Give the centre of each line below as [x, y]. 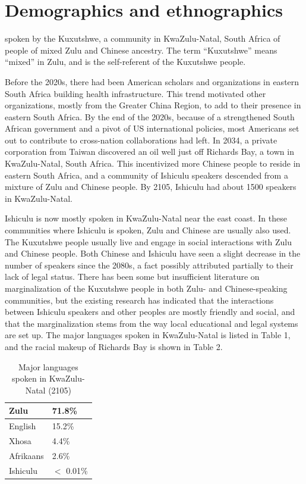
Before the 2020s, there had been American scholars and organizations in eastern [152, 81]
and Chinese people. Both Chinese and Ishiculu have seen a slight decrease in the [153, 253]
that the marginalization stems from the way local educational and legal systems [152, 323]
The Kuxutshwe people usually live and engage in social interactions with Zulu [148, 241]
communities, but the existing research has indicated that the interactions [139, 300]
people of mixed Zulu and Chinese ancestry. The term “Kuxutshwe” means [141, 50]
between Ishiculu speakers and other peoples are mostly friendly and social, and [150, 312]
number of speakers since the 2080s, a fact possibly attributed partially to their [149, 265]
